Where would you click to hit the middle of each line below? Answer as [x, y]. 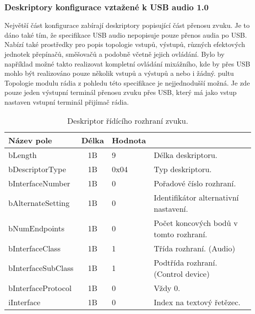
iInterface [24, 302]
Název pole [30, 140]
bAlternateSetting [39, 203]
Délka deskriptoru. [186, 155]
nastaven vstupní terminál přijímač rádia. [67, 101]
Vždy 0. [167, 288]
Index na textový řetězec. [197, 302]
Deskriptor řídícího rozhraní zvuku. [128, 120]
